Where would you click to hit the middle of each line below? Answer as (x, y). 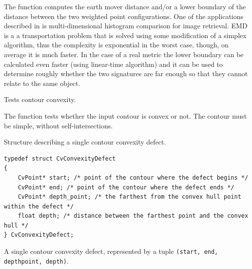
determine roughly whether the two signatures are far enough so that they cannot (126, 73)
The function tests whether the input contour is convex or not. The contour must (126, 115)
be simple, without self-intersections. (58, 125)
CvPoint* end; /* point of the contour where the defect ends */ (126, 187)
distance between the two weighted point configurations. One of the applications (124, 16)
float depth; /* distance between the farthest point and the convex (133, 216)
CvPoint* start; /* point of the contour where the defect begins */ (133, 177)
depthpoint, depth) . (36, 260)
